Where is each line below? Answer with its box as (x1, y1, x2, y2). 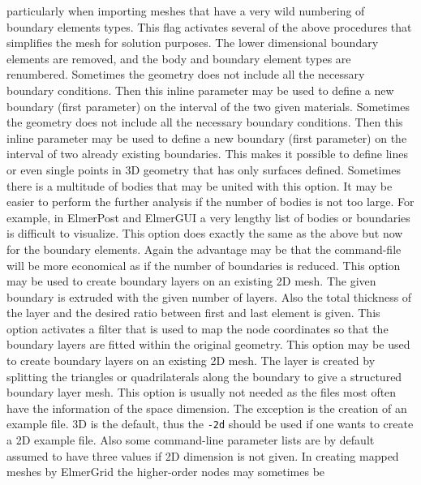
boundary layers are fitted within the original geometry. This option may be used (6, 336, 410, 353)
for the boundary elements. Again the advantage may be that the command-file (6, 240, 402, 257)
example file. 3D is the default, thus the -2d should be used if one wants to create (6, 415, 414, 432)
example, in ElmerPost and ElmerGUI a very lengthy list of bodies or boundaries (6, 208, 410, 225)
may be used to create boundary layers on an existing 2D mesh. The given (6, 273, 376, 290)
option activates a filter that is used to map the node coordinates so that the (6, 320, 389, 337)
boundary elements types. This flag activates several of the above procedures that (6, 18, 412, 35)
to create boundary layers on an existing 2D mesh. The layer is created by (6, 352, 376, 369)
